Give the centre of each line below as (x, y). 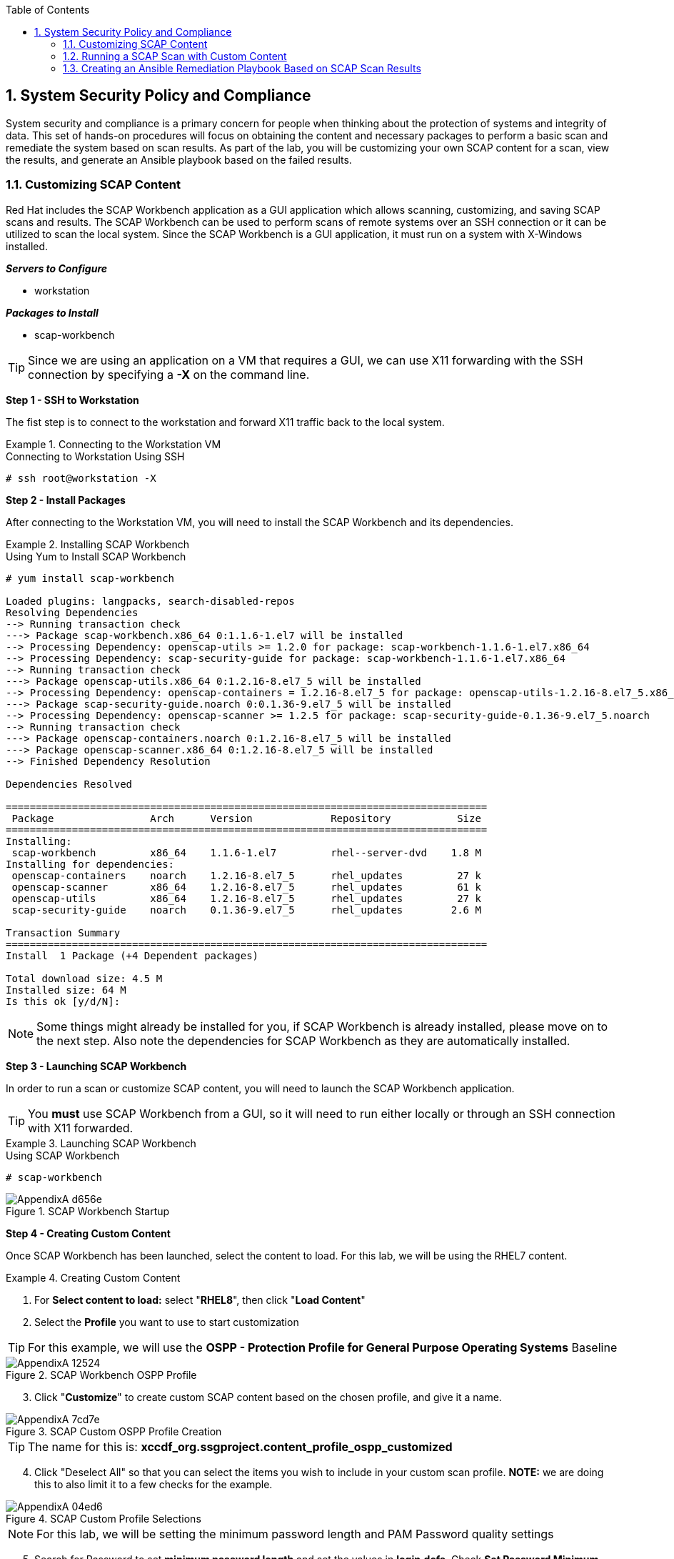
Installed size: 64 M (66, 990)
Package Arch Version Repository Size (246, 818)
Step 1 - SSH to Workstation (72, 400)
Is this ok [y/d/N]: (63, 1001)
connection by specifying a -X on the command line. (169, 374)
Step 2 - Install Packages (66, 500)
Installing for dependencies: (90, 864)
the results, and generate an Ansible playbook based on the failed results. (179, 159)
